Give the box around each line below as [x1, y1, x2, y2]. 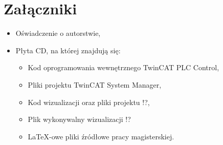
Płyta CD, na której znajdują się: [15, 45, 121, 55]
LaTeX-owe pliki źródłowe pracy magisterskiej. [28, 131, 174, 141]
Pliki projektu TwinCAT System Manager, [28, 79, 162, 90]
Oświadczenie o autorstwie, [15, 28, 101, 38]
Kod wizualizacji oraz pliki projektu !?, [28, 96, 150, 107]
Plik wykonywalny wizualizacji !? [28, 114, 131, 125]
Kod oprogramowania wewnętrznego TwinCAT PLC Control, [28, 62, 219, 73]
